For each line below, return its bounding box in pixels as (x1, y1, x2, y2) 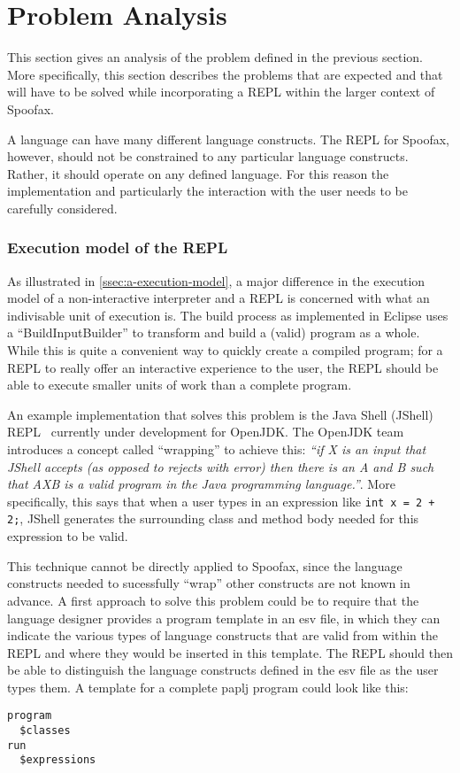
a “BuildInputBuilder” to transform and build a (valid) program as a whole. (7, 323, 420, 342)
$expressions (19, 754, 96, 767)
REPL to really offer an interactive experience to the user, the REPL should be (7, 358, 439, 376)
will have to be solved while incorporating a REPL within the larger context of (7, 82, 435, 101)
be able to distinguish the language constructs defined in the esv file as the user (7, 661, 439, 679)
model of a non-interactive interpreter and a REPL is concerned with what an (7, 289, 430, 307)
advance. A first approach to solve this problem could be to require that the (7, 591, 419, 609)
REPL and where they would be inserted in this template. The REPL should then (7, 643, 453, 661)
